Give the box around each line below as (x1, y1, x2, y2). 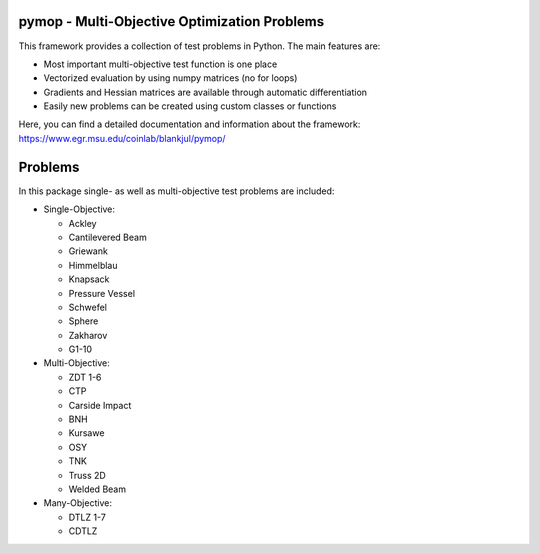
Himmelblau (68, 259, 118, 271)
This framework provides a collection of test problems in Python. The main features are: (18, 40, 381, 52)
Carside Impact (68, 399, 132, 411)
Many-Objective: (43, 497, 112, 509)
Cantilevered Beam (68, 231, 147, 243)
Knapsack (68, 273, 110, 285)
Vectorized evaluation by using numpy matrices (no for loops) (43, 72, 298, 84)
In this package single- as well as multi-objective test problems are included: (18, 185, 335, 197)
